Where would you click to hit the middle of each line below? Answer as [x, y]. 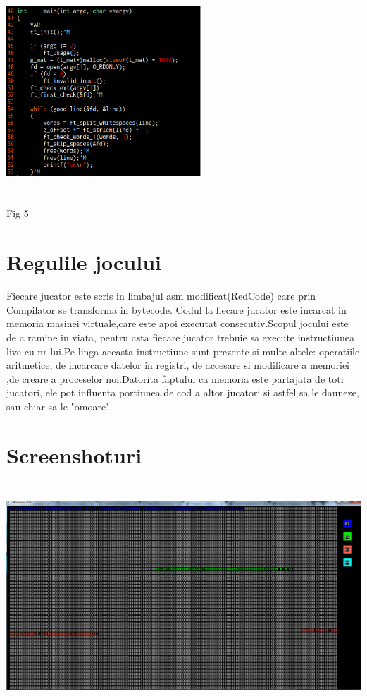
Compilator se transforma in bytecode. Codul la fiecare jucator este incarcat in [176, 309]
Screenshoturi [74, 454]
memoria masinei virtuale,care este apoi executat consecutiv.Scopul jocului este [178, 323]
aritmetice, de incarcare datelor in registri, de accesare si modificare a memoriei [178, 365]
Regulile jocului [84, 262]
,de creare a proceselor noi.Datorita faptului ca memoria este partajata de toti [175, 378]
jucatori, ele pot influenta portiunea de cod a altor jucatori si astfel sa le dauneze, [183, 392]
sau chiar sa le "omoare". [60, 406]
